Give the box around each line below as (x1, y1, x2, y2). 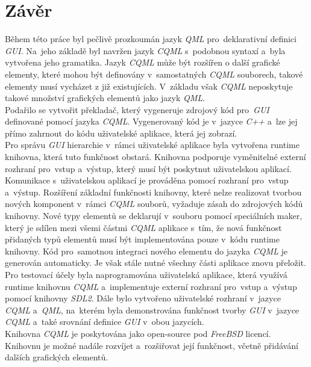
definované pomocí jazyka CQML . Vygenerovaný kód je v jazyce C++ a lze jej (5, 115, 298, 128)
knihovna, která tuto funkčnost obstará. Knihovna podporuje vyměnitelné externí (5, 150, 306, 163)
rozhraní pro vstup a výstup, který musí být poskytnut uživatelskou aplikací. (5, 162, 292, 174)
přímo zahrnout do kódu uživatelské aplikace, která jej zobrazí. (5, 126, 237, 139)
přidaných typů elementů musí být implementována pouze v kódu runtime (5, 233, 280, 245)
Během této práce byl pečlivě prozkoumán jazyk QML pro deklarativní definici (5, 32, 297, 45)
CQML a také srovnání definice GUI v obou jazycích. (5, 315, 204, 328)
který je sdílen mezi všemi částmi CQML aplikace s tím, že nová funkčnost (5, 221, 282, 233)
